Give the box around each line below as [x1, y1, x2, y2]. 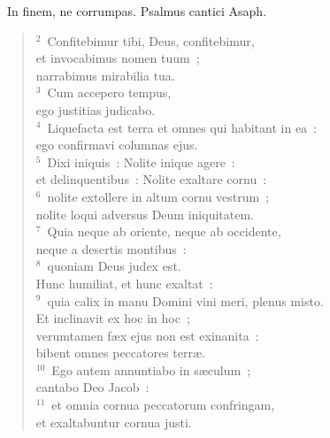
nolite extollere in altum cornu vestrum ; [47, 187, 270, 205]
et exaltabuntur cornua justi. [35, 412, 192, 431]
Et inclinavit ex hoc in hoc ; [35, 309, 190, 327]
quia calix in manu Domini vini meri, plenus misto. [47, 291, 324, 310]
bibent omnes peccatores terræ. [35, 343, 205, 362]
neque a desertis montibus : [35, 239, 187, 257]
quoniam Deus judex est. [47, 257, 181, 275]
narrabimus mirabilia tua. [35, 65, 175, 84]
